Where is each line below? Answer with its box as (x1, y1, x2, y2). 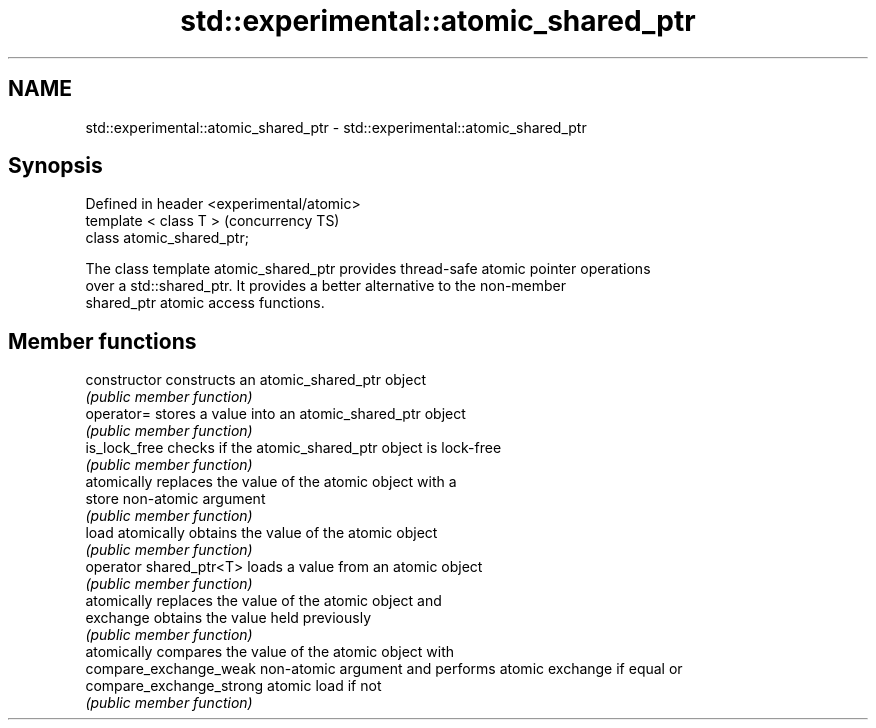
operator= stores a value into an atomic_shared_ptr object (85, 405, 466, 423)
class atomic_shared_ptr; (85, 229, 249, 247)
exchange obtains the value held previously (85, 609, 372, 627)
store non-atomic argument (85, 490, 266, 508)
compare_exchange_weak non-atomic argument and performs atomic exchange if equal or (85, 660, 683, 678)
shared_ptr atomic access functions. (85, 294, 325, 312)
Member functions (8, 328, 197, 354)
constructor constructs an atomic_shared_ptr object (85, 371, 426, 389)
